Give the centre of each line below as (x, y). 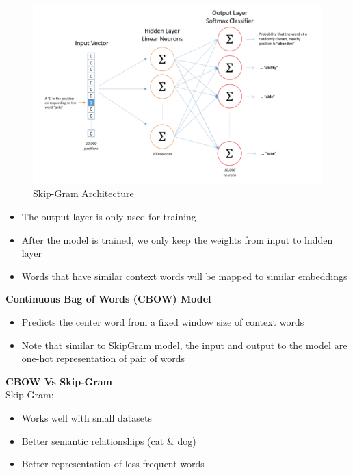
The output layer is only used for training (109, 217)
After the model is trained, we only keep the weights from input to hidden (177, 239)
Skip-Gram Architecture (83, 193)
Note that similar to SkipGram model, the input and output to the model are (184, 345)
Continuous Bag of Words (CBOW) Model (108, 299)
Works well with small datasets (87, 417)
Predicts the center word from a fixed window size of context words (163, 322)
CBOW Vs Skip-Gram (59, 381)
